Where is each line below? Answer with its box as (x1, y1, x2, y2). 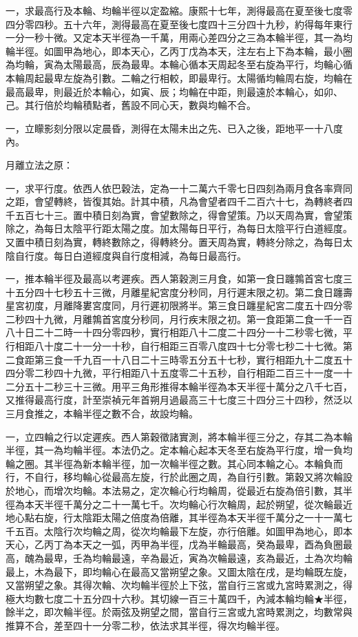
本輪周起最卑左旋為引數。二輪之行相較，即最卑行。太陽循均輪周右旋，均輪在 (6, 70, 352, 85)
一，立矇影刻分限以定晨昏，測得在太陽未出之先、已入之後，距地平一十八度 (6, 121, 343, 135)
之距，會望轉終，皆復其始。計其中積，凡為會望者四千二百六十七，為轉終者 (6, 194, 343, 209)
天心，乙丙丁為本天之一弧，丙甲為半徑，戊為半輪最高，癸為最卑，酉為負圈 (6, 537, 343, 552)
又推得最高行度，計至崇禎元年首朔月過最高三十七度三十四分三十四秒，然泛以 (6, 393, 352, 407)
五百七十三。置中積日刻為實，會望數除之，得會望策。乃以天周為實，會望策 (14, 207, 352, 222)
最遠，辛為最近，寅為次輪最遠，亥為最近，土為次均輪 (111, 550, 352, 565)
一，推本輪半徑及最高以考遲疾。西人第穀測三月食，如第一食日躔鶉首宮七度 (6, 271, 343, 286)
